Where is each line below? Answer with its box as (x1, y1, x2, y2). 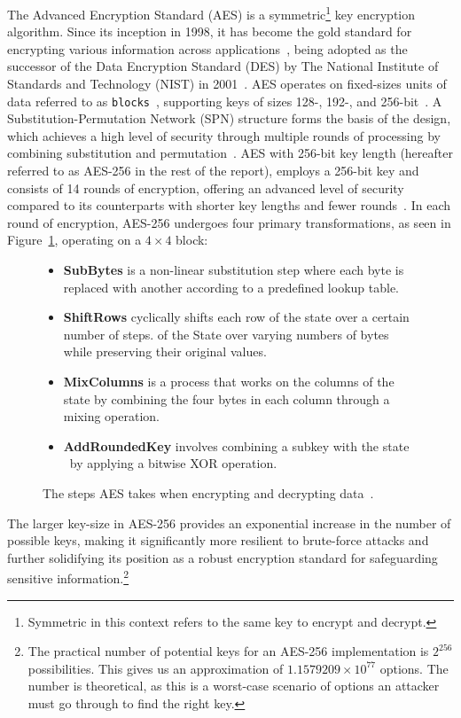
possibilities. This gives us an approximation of (27, 659, 284, 677)
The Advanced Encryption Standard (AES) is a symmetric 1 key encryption (7, 3, 416, 23)
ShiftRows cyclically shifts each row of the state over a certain (63, 308, 410, 326)
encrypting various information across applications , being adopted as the (7, 39, 408, 58)
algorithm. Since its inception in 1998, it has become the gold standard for (7, 22, 412, 41)
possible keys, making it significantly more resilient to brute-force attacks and (7, 531, 429, 550)
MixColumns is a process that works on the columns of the (63, 372, 395, 390)
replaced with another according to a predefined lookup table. (63, 277, 399, 296)
